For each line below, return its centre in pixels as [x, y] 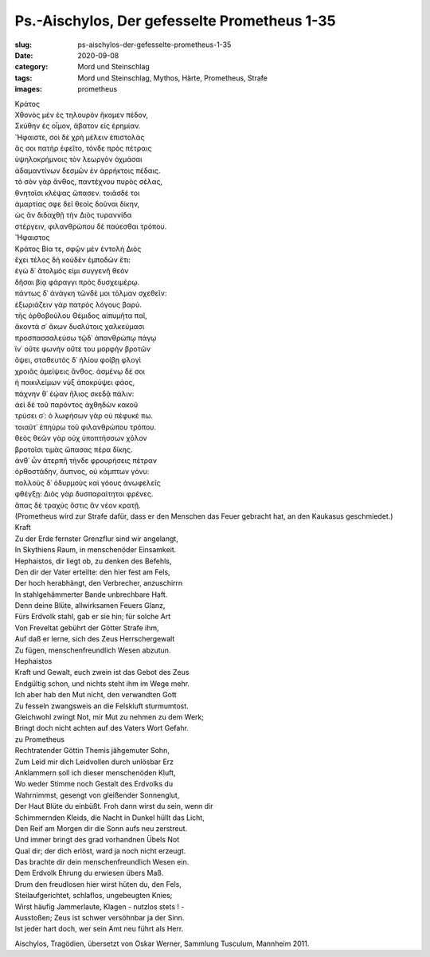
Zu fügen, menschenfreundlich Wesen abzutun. [93, 650]
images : [29, 89]
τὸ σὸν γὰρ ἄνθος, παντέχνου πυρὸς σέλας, [89, 182]
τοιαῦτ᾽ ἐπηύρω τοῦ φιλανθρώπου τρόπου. [86, 427]
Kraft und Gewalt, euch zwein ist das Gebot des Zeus [102, 673]
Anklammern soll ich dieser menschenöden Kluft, [95, 772]
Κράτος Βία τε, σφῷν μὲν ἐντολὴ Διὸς [78, 249]
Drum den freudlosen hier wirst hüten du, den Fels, [98, 884]
